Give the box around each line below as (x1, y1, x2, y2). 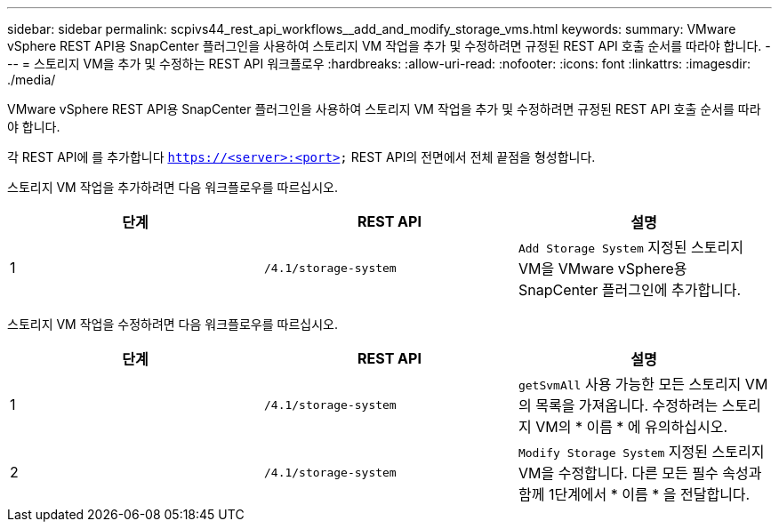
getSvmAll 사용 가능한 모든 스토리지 (518, 375, 742, 393)
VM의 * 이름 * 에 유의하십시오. (535, 418, 728, 436)
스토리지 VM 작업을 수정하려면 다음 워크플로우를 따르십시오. (7, 317, 338, 332)
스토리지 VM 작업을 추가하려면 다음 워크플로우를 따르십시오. (7, 180, 338, 195)
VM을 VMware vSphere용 (518, 260, 687, 277)
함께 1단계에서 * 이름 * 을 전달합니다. (518, 485, 751, 503)
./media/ (7, 72, 56, 87)
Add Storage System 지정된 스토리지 (518, 238, 743, 256)
